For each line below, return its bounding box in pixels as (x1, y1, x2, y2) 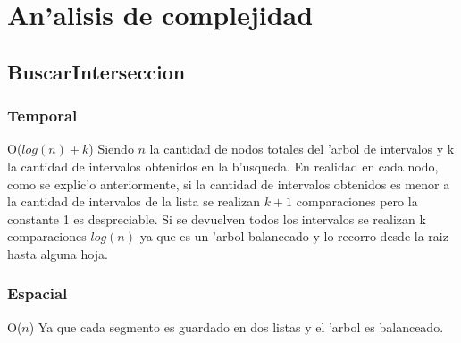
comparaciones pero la (296, 192, 418, 211)
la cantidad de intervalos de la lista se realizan (7, 192, 261, 211)
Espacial (7, 282, 68, 305)
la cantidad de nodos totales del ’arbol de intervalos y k (149, 139, 455, 158)
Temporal (7, 105, 78, 127)
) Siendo (88, 139, 134, 158)
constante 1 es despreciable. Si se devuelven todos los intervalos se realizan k (7, 209, 426, 228)
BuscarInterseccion (7, 57, 186, 85)
